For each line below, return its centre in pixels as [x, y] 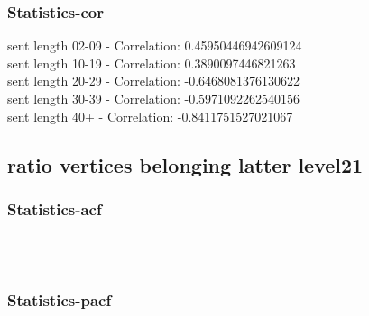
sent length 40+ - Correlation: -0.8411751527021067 [150, 116]
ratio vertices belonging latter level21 [185, 164]
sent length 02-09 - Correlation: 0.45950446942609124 [155, 45]
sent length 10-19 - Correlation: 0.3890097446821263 [152, 63]
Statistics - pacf [60, 300]
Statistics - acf [55, 208]
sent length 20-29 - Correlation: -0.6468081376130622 [154, 81]
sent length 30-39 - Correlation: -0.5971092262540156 [154, 98]
